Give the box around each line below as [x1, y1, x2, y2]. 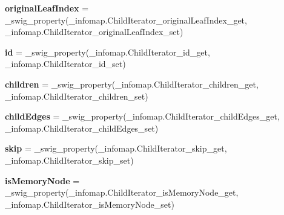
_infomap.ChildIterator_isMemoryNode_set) [5, 197, 174, 210]
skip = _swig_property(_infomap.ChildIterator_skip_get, [5, 142, 227, 155]
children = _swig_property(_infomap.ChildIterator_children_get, [5, 77, 259, 90]
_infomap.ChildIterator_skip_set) [5, 153, 134, 166]
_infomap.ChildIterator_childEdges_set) [5, 121, 159, 134]
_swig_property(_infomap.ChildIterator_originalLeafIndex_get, [5, 13, 247, 26]
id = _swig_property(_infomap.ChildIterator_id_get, [5, 45, 210, 58]
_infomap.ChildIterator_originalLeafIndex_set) [5, 25, 183, 38]
